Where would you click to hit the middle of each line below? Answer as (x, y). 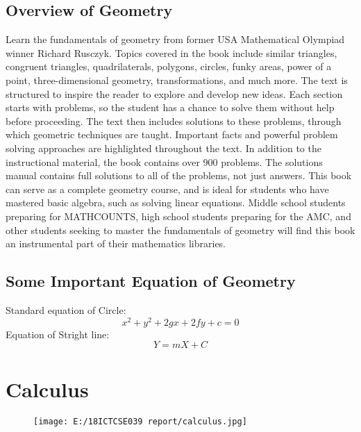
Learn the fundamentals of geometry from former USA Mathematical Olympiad (175, 39)
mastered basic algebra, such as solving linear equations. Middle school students (176, 202)
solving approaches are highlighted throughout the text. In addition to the (163, 148)
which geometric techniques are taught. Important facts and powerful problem (172, 134)
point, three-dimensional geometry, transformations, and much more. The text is (177, 80)
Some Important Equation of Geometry (151, 281)
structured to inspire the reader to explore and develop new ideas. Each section (174, 93)
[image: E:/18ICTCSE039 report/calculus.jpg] (140, 422)
